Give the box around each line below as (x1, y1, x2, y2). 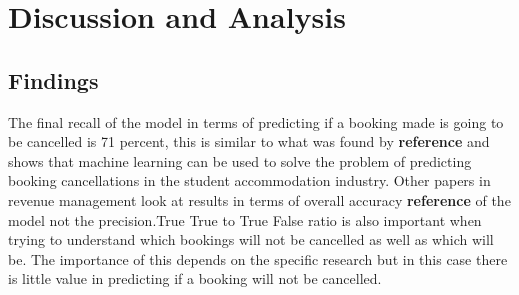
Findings (8, 64, 99, 95)
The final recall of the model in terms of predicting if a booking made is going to (8, 111, 504, 132)
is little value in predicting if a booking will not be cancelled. (8, 268, 382, 289)
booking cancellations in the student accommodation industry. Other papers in (8, 170, 491, 191)
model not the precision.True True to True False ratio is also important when (8, 209, 482, 230)
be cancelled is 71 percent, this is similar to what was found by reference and (8, 131, 490, 152)
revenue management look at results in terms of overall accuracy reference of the (8, 189, 511, 210)
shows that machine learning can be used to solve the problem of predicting (8, 150, 472, 171)
